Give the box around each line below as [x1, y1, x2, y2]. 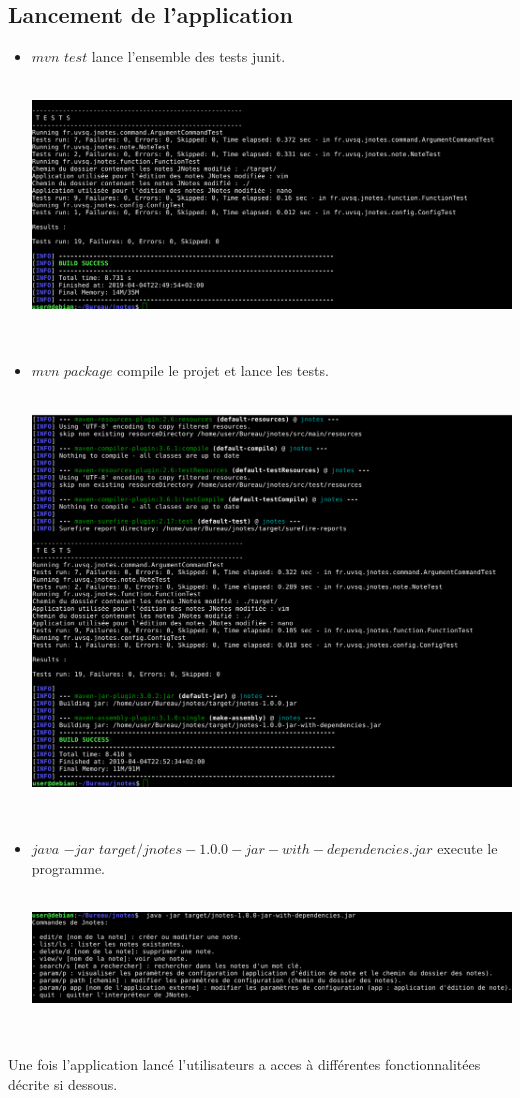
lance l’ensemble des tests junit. [91, 46, 286, 67]
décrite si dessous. [8, 1073, 118, 1094]
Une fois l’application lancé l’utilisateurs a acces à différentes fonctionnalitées [8, 1054, 481, 1075]
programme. [31, 858, 105, 879]
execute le [437, 838, 498, 859]
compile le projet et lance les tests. [117, 360, 329, 381]
